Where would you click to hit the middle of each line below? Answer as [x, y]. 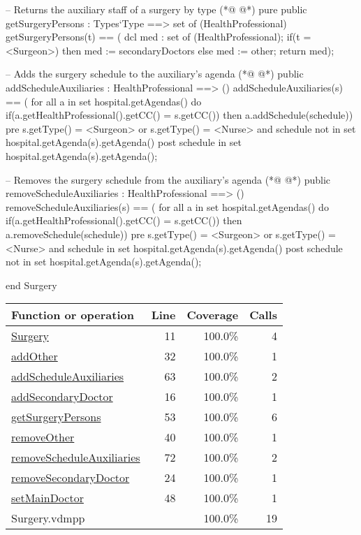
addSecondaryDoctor [62, 397]
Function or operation [73, 315]
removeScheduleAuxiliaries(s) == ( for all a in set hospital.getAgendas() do [167, 206]
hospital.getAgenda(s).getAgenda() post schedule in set [124, 142]
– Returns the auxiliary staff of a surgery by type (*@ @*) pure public [156, 9]
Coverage [213, 315]
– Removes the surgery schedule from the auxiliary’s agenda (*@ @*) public [168, 179]
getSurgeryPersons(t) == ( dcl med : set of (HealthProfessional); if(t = [159, 37]
